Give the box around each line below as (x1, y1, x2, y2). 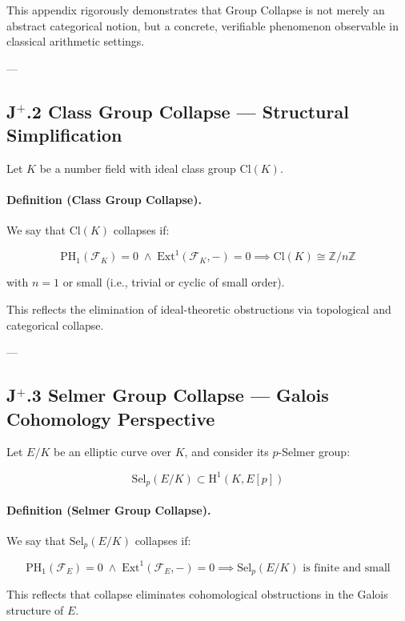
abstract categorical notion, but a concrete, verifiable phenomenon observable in (6, 17, 399, 34)
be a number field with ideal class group (39, 159, 236, 176)
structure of (6, 601, 64, 618)
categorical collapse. (6, 316, 104, 333)
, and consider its (184, 443, 269, 460)
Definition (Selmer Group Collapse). (6, 501, 211, 518)
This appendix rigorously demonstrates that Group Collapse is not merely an (6, 2, 385, 18)
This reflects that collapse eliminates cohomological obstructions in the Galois (6, 586, 388, 603)
